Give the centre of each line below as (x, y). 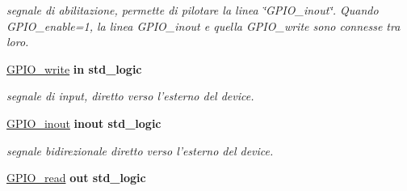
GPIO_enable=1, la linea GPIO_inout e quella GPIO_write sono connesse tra (203, 25)
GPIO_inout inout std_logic (84, 123)
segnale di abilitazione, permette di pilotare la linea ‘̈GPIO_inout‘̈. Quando (193, 10)
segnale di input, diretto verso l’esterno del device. (130, 96)
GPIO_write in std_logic (74, 68)
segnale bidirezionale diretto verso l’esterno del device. (140, 150)
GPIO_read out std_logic (76, 178)
